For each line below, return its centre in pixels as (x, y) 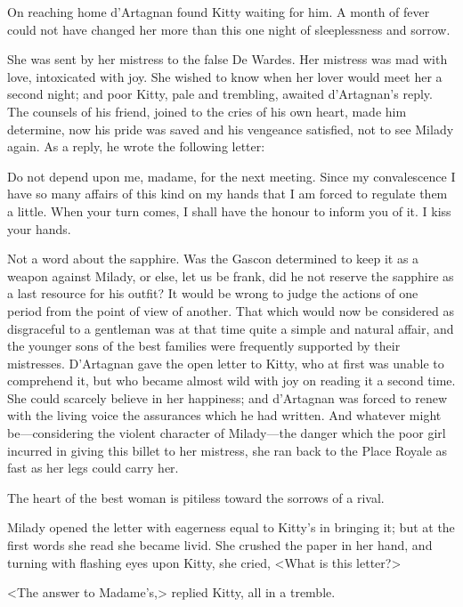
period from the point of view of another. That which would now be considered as (231, 310)
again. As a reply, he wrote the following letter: (136, 146)
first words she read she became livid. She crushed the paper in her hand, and (220, 545)
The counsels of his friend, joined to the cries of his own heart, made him (207, 111)
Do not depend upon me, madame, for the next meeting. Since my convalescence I (231, 176)
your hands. (39, 228)
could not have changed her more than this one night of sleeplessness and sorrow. (229, 29)
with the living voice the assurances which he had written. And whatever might (224, 415)
